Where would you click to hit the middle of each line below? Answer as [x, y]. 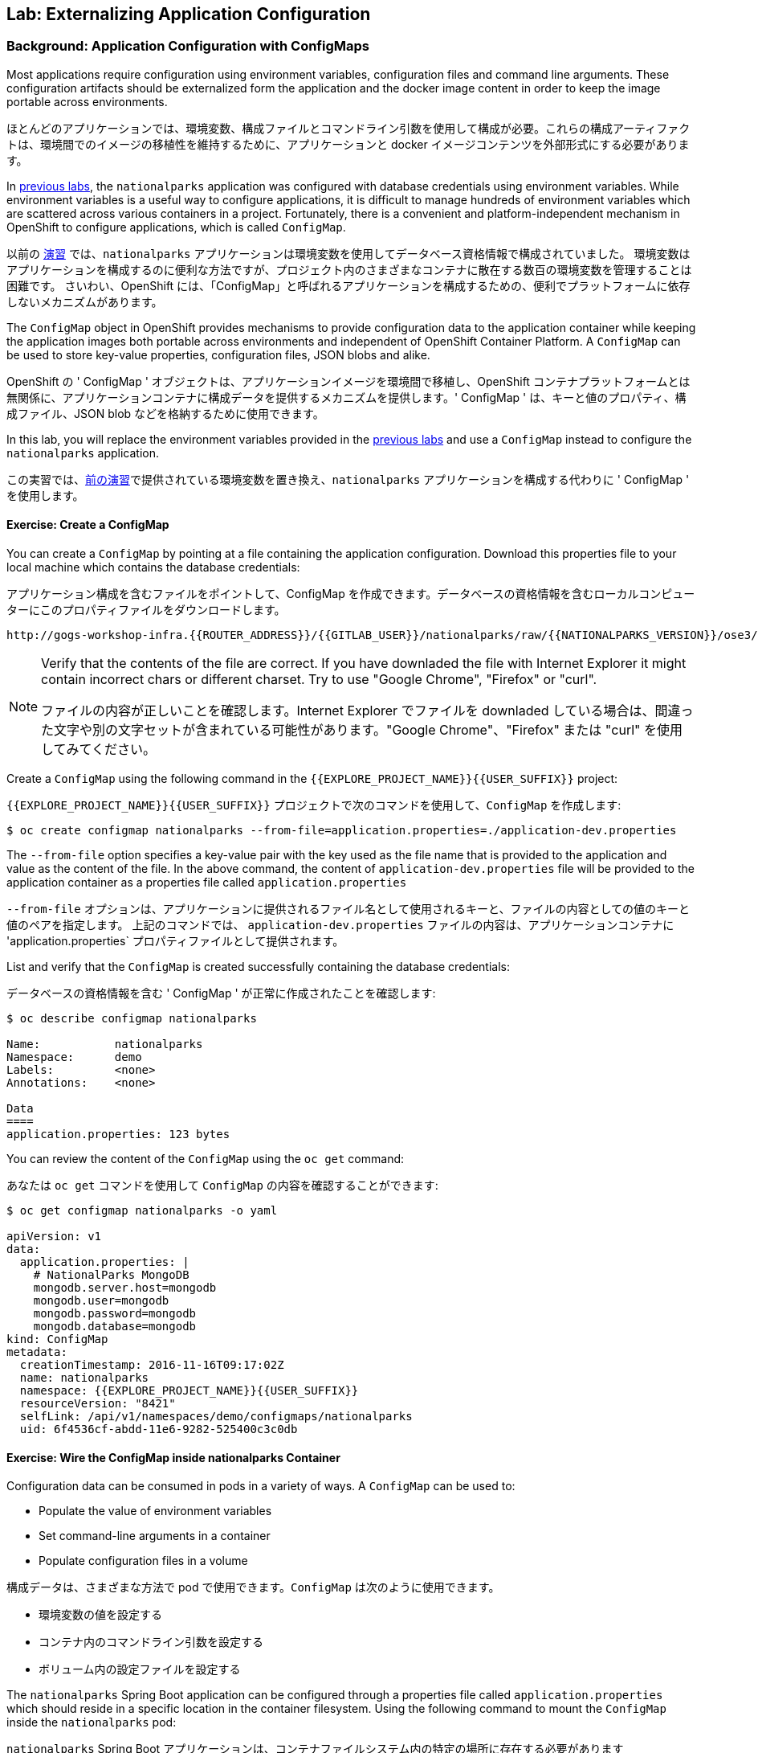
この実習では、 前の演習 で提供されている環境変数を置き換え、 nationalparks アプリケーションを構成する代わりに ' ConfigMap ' [348, 479]
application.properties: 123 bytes [118, 1135]
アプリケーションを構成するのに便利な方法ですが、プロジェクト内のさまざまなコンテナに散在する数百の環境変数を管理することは [349, 269]
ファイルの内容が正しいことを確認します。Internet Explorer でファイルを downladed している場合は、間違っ [367, 711]
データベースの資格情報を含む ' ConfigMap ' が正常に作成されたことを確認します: [221, 993]
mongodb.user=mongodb [101, 1301]
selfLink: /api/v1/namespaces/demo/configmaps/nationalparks [216, 1417]
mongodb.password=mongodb [115, 1314]
